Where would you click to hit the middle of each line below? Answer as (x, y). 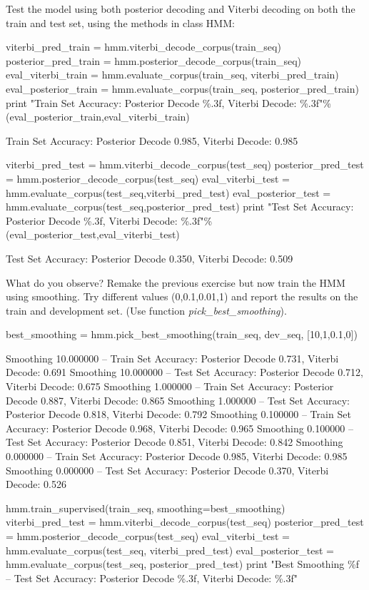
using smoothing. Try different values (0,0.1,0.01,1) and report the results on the (182, 296)
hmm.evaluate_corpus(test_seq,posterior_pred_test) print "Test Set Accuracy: (180, 207)
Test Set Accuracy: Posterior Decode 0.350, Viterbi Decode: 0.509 (150, 258)
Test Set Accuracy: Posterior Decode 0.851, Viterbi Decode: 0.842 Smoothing (175, 442)
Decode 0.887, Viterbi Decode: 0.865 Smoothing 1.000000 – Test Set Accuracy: (178, 400)
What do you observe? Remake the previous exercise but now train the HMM (176, 282)
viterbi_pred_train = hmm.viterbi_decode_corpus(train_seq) (143, 47)
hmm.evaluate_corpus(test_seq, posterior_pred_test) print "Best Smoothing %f (182, 564)
